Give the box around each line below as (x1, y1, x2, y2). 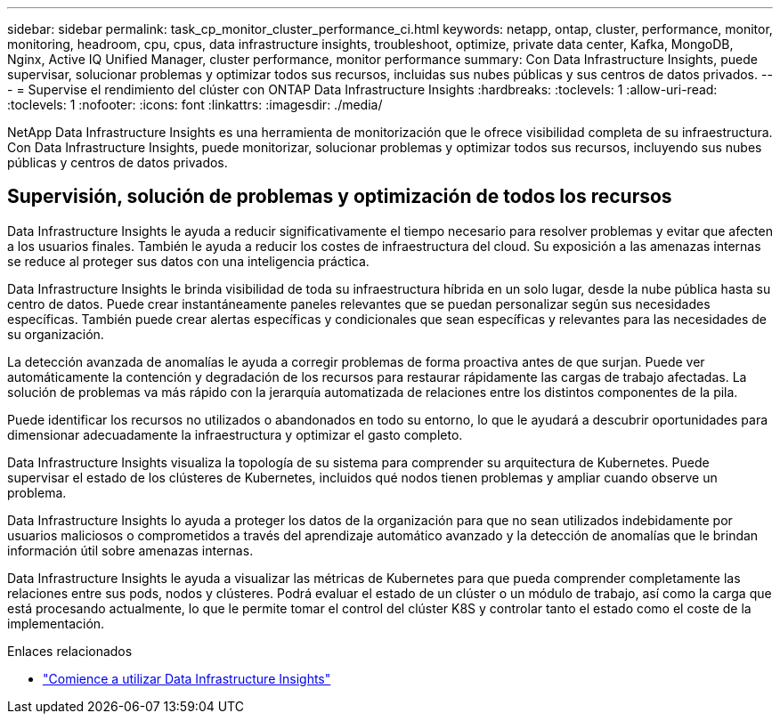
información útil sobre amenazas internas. (7, 542, 254, 558)
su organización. (7, 326, 104, 342)
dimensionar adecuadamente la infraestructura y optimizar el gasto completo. (7, 426, 463, 442)
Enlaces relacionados (7, 643, 133, 659)
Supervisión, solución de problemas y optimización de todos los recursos (7, 185, 672, 208)
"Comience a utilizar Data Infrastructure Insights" (43, 670, 331, 686)
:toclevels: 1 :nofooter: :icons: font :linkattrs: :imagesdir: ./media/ (7, 97, 383, 112)
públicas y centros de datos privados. (7, 155, 228, 170)
